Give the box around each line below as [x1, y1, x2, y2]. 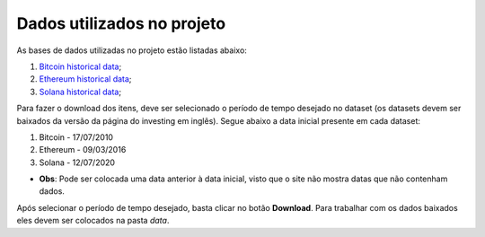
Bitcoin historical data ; [39, 61, 122, 72]
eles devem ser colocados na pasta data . [16, 215, 170, 226]
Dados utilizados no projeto [16, 13, 226, 33]
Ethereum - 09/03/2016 [39, 145, 127, 155]
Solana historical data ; [39, 86, 121, 97]
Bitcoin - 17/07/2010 [39, 131, 114, 143]
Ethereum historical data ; [39, 74, 132, 84]
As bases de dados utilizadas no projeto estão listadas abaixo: [16, 45, 247, 56]
